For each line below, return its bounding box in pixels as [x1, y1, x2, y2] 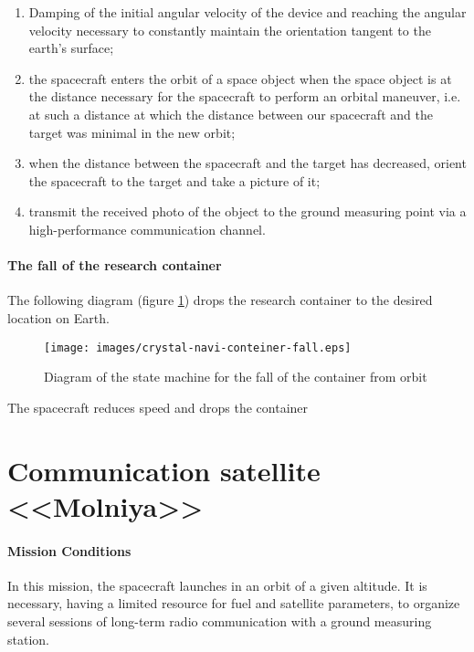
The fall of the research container [7, 256, 222, 275]
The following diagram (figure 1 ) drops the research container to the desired [7, 290, 433, 310]
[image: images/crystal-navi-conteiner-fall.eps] [44, 341, 352, 354]
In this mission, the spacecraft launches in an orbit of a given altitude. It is [7, 575, 427, 594]
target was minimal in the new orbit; [28, 122, 236, 142]
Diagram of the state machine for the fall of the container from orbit [44, 367, 427, 386]
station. [7, 629, 49, 648]
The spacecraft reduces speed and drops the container [7, 397, 309, 416]
